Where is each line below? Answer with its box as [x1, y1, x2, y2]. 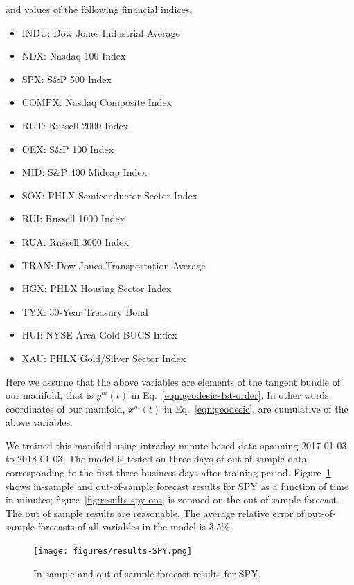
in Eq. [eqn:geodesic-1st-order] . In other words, [131, 388, 332, 402]
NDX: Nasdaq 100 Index [21, 48, 126, 63]
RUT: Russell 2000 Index [21, 118, 129, 132]
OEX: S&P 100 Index [21, 141, 114, 156]
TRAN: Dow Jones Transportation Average [21, 258, 206, 272]
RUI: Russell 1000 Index [21, 211, 125, 226]
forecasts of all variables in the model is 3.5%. [37, 519, 233, 534]
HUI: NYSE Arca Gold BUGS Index [21, 327, 177, 342]
